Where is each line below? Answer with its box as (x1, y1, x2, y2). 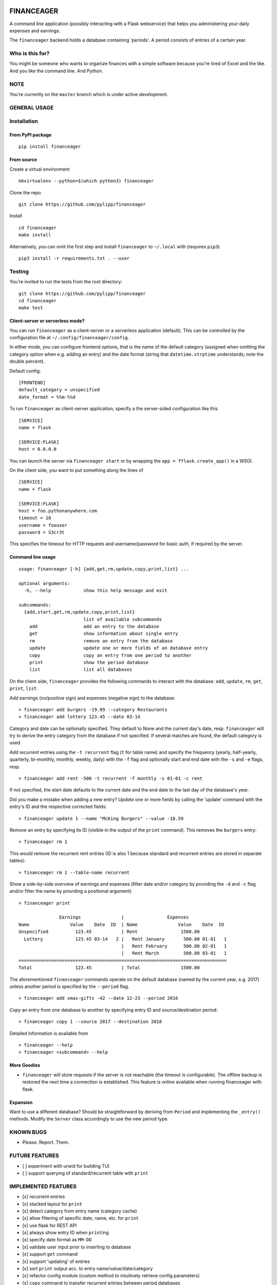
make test (18, 305, 43, 311)
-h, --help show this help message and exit (24, 588, 168, 594)
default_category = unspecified (18, 387, 100, 393)
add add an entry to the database (29, 623, 160, 629)
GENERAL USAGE (9, 104, 54, 111)
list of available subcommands (83, 616, 162, 622)
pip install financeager (18, 144, 81, 150)
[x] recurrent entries (22, 1194, 65, 1200)
